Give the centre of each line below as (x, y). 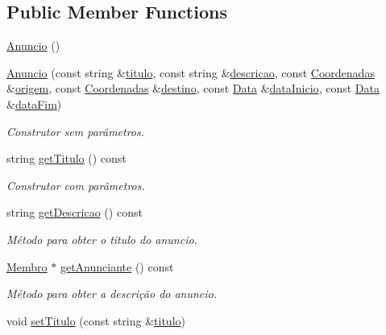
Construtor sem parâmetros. (76, 131)
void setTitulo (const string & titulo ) (96, 320)
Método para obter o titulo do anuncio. (102, 239)
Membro (27, 266)
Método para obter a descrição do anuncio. (112, 294)
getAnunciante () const (117, 266)
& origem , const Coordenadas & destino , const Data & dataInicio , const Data (193, 88)
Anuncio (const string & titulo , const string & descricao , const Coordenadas (191, 72)
